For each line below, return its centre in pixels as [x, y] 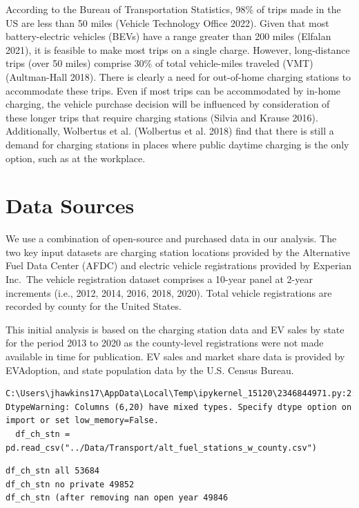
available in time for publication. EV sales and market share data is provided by [175, 356]
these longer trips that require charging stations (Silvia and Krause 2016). [162, 117]
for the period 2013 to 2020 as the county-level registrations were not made [165, 343]
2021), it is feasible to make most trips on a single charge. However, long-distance [178, 49]
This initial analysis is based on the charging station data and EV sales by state [175, 329]
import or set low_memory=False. [82, 421]
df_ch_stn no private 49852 [70, 484]
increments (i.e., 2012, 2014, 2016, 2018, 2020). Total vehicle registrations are [169, 292]
